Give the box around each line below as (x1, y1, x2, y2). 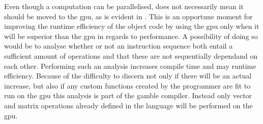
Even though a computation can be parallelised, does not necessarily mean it (4, 1, 244, 11)
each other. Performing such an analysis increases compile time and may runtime (4, 60, 256, 71)
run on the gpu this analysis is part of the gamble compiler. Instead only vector (4, 90, 252, 101)
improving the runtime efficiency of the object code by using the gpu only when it (4, 21, 259, 31)
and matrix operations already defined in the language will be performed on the (4, 100, 253, 110)
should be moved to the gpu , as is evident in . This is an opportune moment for (4, 11, 253, 21)
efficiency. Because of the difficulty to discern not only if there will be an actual (4, 70, 252, 81)
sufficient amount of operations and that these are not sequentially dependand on (4, 50, 258, 61)
